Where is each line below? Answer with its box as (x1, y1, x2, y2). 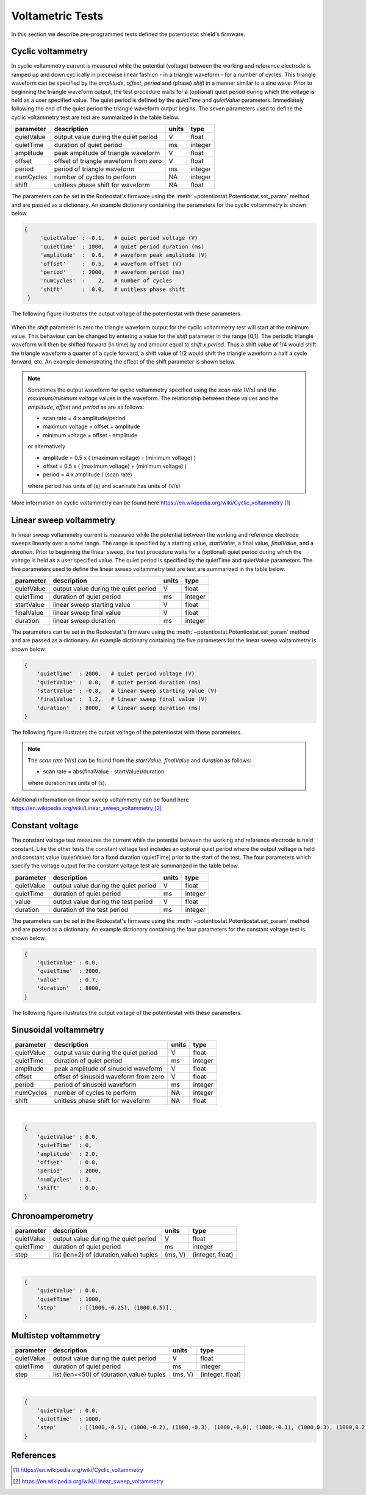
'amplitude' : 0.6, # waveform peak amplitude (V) (40, 252, 208, 259)
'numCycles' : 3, (37, 1176, 92, 1183)
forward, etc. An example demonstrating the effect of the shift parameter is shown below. (11, 358, 236, 365)
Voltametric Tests (11, 9, 104, 23)
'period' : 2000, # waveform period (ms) (40, 268, 185, 276)
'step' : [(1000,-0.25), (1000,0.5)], (37, 1304, 173, 1311)
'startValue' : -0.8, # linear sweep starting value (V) (37, 687, 218, 694)
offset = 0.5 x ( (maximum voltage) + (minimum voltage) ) (43, 462, 187, 470)
